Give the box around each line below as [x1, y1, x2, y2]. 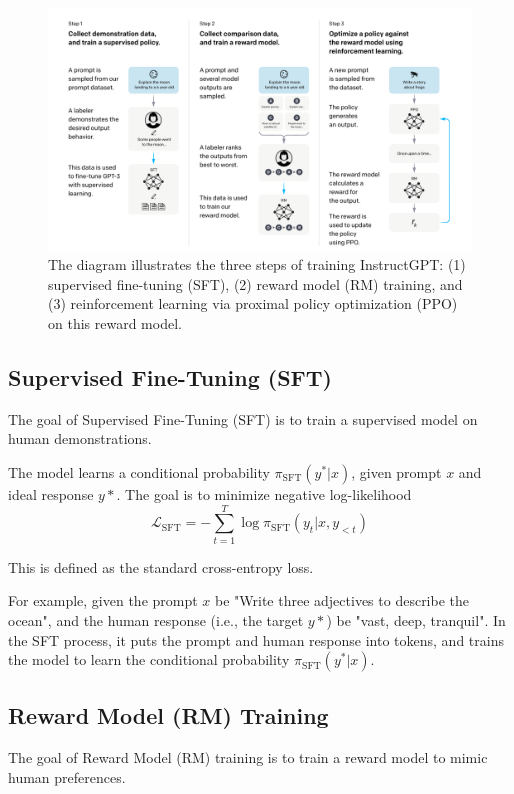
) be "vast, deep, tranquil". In [326, 609, 506, 630]
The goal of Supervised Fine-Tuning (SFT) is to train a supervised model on [8, 408, 478, 429]
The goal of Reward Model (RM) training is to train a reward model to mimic [8, 747, 488, 768]
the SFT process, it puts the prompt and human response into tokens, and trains [8, 629, 504, 650]
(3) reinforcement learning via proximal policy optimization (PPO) [48, 293, 458, 314]
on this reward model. [48, 313, 182, 334]
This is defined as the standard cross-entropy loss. [8, 556, 314, 577]
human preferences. [8, 766, 126, 787]
